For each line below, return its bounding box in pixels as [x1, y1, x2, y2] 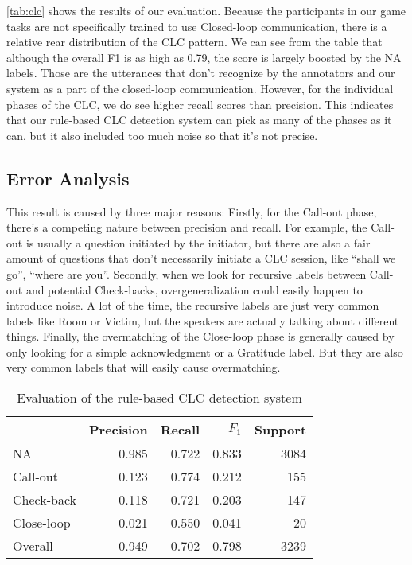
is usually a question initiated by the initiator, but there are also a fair [25, 234, 371, 251]
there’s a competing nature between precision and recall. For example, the [6, 219, 367, 236]
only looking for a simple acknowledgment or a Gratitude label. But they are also [6, 343, 403, 360]
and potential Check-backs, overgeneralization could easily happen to [25, 281, 363, 298]
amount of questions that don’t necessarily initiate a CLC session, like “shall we [6, 250, 396, 267]
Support [254, 420, 307, 439]
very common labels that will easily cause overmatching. [6, 359, 281, 376]
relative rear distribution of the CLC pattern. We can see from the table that [6, 33, 383, 50]
